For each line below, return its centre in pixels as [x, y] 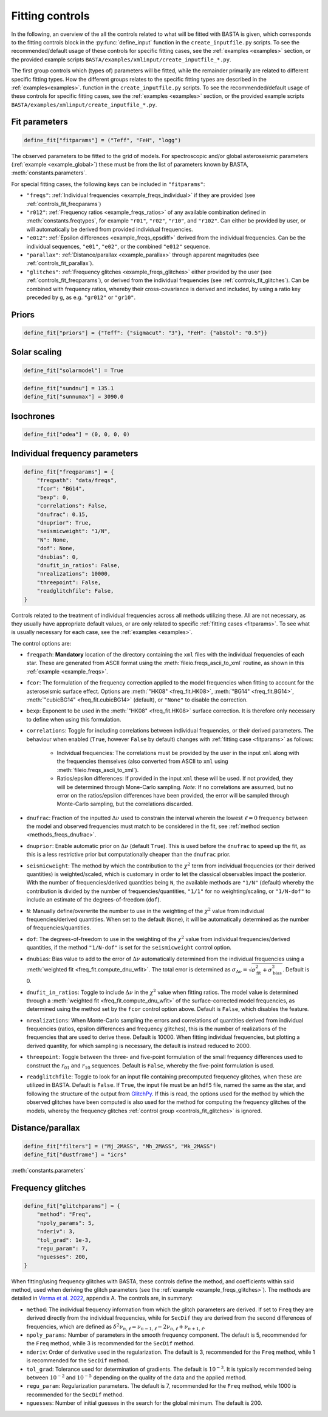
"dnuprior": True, [64, 523]
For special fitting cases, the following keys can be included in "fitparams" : [108, 184]
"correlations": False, [72, 506]
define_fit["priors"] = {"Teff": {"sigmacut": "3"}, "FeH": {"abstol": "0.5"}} [146, 333]
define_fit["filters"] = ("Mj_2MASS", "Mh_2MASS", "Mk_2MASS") [120, 1146]
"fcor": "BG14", [61, 489]
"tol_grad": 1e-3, [64, 1240]
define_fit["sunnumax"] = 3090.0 [74, 397]
